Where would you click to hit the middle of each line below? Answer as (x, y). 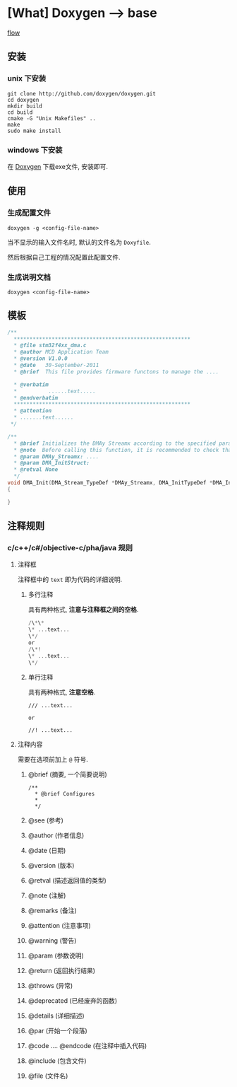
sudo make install (34, 131)
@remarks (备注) (53, 910)
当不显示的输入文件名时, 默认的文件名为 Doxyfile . (79, 242)
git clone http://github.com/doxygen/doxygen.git (82, 93)
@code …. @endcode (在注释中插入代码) (87, 1045)
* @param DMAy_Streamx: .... (56, 457)
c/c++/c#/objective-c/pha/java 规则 (70, 548)
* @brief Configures (65, 794)
